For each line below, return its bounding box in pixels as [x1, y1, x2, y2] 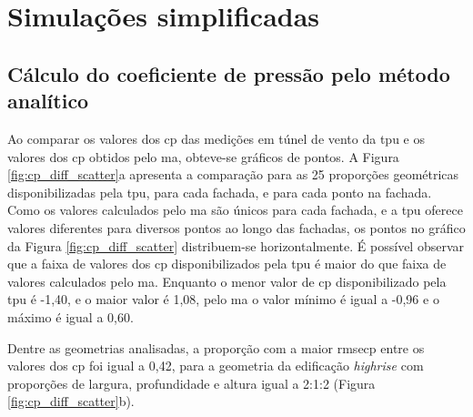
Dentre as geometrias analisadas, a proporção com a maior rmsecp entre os [7, 338, 425, 357]
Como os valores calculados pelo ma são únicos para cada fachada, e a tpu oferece [7, 200, 463, 219]
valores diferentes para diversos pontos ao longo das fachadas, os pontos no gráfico [7, 218, 466, 237]
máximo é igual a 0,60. [7, 307, 134, 326]
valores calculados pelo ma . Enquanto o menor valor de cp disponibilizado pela [7, 271, 447, 290]
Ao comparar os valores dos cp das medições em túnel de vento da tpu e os [7, 128, 425, 147]
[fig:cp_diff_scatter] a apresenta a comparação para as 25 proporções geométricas [7, 165, 459, 184]
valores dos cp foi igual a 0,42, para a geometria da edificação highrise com [7, 356, 424, 375]
